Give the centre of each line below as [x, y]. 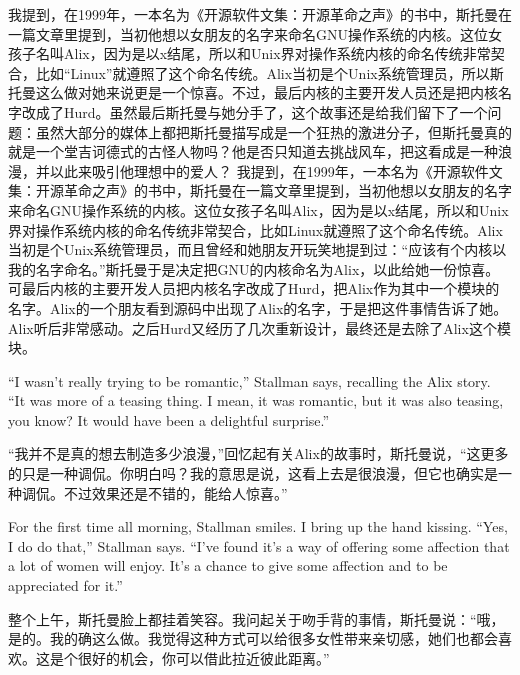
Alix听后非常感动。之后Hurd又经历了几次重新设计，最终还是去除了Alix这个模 [259, 327]
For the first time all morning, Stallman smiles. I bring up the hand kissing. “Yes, [258, 526]
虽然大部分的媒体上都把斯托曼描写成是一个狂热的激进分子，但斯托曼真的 [273, 131]
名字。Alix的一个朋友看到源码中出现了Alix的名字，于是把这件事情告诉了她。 [258, 307]
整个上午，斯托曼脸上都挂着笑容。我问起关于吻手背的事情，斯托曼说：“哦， [256, 618]
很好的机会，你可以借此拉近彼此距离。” [203, 657]
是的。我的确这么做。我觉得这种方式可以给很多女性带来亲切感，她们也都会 [253, 638]
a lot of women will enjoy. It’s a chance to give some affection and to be [228, 565]
